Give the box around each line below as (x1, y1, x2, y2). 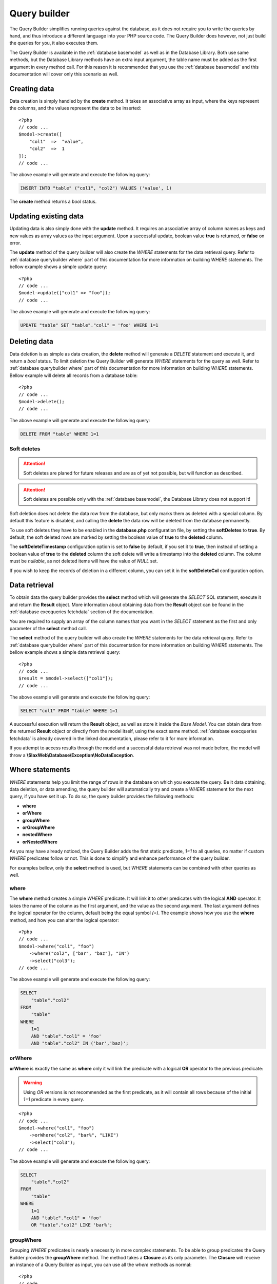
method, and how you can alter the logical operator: (9, 917, 119, 923)
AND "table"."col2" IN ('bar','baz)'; (31, 1041, 129, 1046)
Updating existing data (9, 212, 84, 221)
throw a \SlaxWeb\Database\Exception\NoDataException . (9, 752, 134, 758)
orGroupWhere (22, 824, 55, 830)
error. (9, 239, 22, 246)
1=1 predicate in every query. (23, 1096, 85, 1102)
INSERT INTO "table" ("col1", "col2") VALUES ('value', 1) (20, 185, 172, 191)
